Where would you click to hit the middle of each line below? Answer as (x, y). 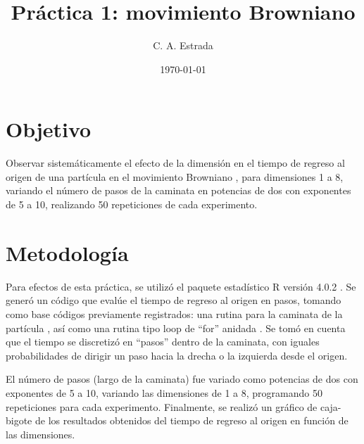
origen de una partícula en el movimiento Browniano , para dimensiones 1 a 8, (175, 176)
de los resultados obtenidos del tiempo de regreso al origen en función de (192, 420)
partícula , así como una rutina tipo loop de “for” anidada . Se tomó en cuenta (176, 328)
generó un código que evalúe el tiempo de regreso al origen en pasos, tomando (174, 300)
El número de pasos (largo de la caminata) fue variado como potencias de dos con (182, 379)
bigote (19, 420)
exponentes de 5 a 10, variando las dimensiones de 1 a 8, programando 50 (164, 392)
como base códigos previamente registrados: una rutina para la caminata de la (174, 313)
